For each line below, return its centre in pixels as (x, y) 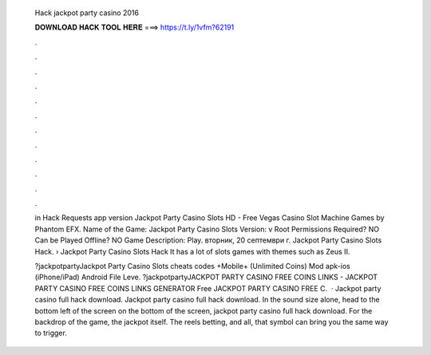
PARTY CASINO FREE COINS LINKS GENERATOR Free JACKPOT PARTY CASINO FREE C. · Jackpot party (208, 288)
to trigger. (51, 333)
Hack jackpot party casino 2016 (87, 13)
